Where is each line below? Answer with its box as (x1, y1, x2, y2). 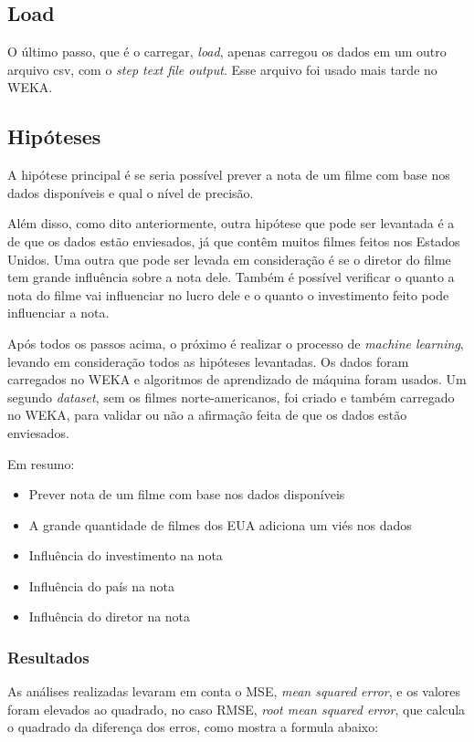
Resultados (7, 645, 90, 668)
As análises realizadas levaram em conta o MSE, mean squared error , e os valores (7, 682, 461, 701)
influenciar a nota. (7, 303, 110, 322)
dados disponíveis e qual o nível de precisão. (7, 183, 254, 202)
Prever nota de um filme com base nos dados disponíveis (28, 485, 345, 504)
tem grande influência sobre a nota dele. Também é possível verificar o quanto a (7, 267, 455, 287)
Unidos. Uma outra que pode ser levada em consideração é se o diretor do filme (7, 249, 451, 268)
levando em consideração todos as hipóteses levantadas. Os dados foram (7, 351, 409, 371)
